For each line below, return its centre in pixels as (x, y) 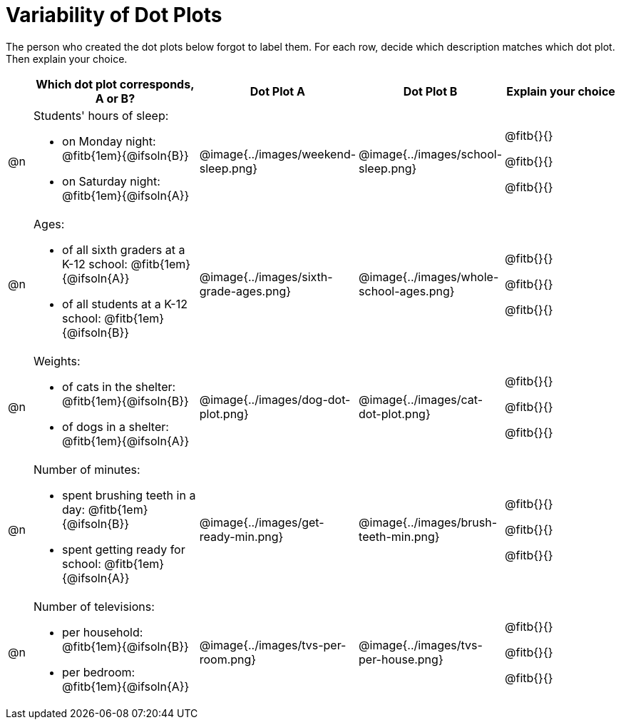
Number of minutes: (87, 469)
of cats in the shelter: (119, 386)
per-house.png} (401, 659)
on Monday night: (109, 141)
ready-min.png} (241, 536)
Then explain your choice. (67, 59)
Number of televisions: (94, 606)
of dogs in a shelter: (116, 426)
